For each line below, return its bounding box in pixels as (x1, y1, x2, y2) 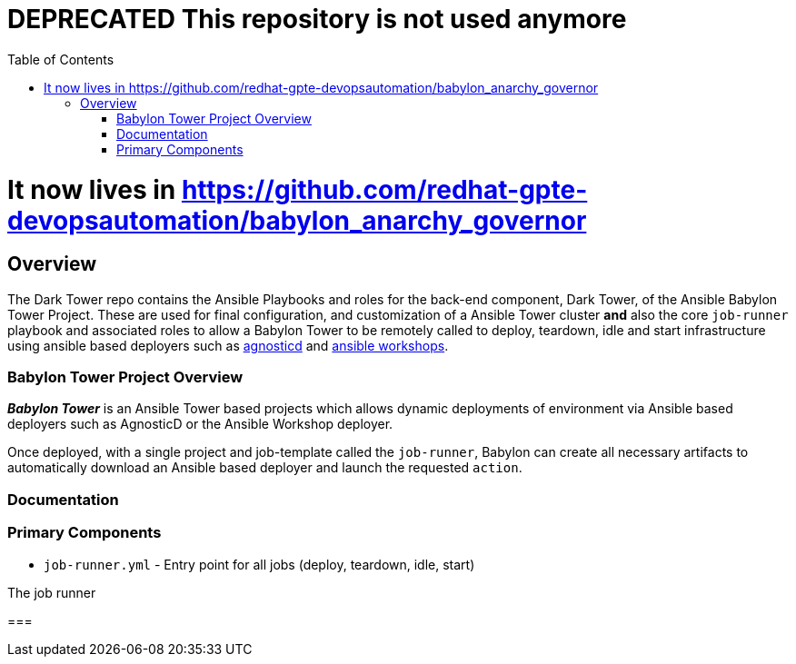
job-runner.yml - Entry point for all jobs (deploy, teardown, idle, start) (44, 556, 475, 572)
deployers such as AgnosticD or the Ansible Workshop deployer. (7, 416, 393, 432)
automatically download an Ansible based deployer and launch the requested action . (7, 460, 522, 476)
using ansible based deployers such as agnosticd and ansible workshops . (7, 337, 449, 353)
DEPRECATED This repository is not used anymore (7, 4, 627, 35)
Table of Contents (7, 51, 114, 67)
